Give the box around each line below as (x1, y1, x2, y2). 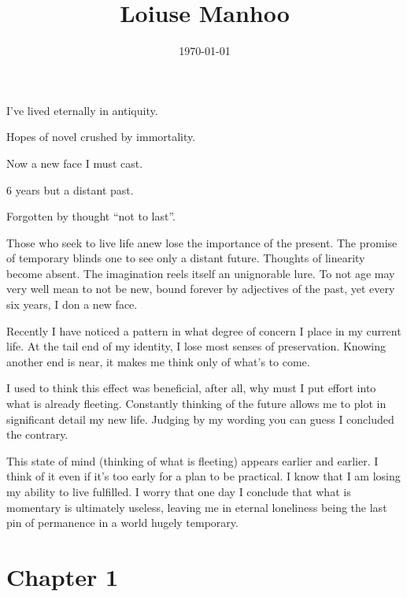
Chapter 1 (6, 560, 119, 592)
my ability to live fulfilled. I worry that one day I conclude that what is (6, 484, 351, 499)
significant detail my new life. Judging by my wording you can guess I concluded (6, 410, 394, 427)
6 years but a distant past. (6, 181, 134, 198)
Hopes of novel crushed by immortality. (6, 128, 196, 145)
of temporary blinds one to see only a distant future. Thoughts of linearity (6, 250, 365, 266)
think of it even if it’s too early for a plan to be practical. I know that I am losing (6, 468, 401, 484)
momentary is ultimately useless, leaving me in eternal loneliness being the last (6, 499, 387, 515)
